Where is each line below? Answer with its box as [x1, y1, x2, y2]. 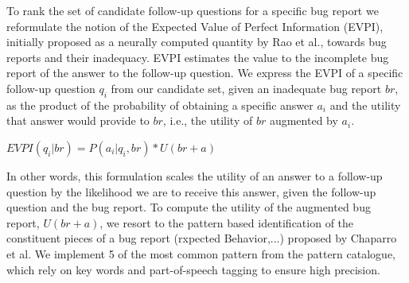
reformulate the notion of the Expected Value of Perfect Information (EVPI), [6, 17, 384, 34]
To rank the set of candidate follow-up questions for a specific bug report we [6, 2, 379, 18]
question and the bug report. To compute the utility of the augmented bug [6, 199, 371, 215]
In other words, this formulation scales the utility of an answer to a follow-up [6, 167, 383, 184]
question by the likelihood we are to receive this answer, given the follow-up [6, 183, 376, 200]
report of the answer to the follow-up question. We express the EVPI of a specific [6, 64, 403, 81]
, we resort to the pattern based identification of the [99, 214, 354, 231]
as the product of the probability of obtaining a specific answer [6, 96, 314, 113]
